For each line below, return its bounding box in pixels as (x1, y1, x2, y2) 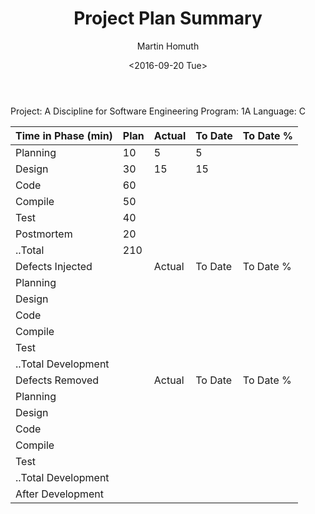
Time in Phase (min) (15, 128, 113, 142)
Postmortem (15, 227, 73, 241)
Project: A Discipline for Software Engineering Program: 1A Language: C (10, 105, 306, 117)
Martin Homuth (136, 40, 200, 52)
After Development (15, 487, 105, 501)
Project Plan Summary (73, 7, 263, 30)
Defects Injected (15, 259, 93, 273)
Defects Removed (15, 373, 100, 387)
